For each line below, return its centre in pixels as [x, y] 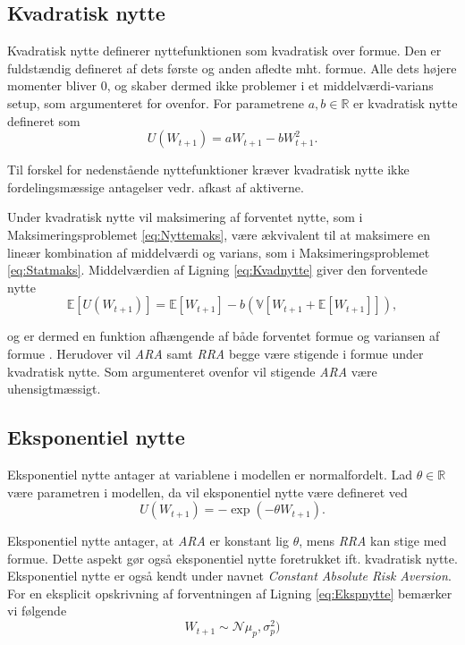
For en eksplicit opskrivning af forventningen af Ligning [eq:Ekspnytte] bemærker [230, 593]
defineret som [44, 120]
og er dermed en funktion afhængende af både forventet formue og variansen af [224, 336]
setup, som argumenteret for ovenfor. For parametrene [156, 102]
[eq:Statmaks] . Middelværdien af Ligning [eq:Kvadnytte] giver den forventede [217, 270]
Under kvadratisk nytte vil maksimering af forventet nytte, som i [185, 217]
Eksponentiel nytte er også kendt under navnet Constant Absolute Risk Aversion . [229, 576]
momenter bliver [52, 85]
